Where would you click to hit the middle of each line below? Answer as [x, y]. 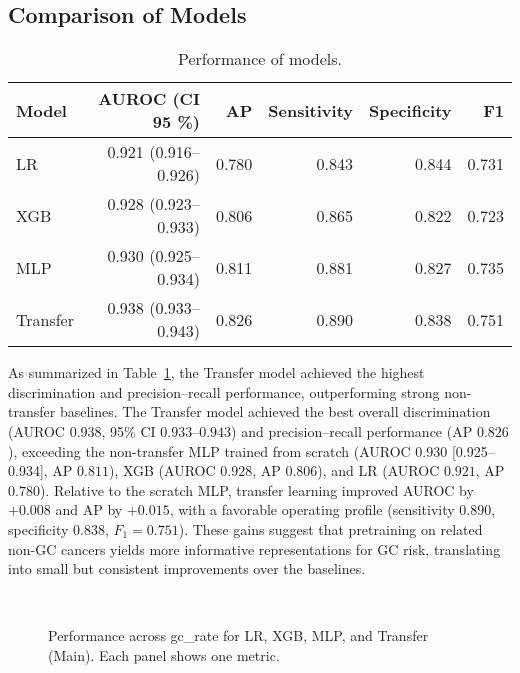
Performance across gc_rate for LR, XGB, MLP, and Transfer [238, 635]
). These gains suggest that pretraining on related [330, 528]
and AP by [89, 509]
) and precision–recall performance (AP [352, 430]
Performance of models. [260, 59]
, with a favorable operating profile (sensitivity [312, 509]
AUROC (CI [149, 99]
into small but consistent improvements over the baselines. [187, 568]
